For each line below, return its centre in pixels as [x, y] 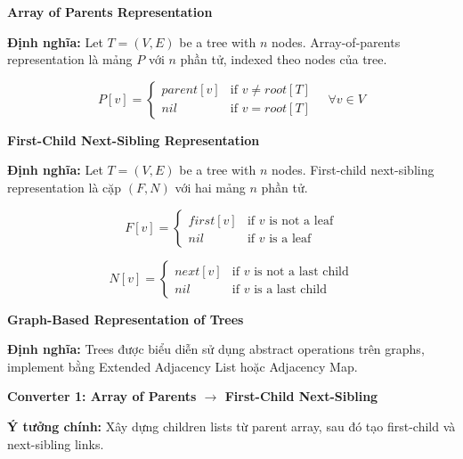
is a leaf [290, 238]
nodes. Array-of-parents [336, 41]
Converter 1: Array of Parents [102, 396]
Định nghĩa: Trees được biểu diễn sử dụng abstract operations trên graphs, [216, 349]
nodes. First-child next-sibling [353, 170]
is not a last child [301, 271]
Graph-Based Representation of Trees [126, 319]
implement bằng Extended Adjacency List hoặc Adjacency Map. [183, 366]
